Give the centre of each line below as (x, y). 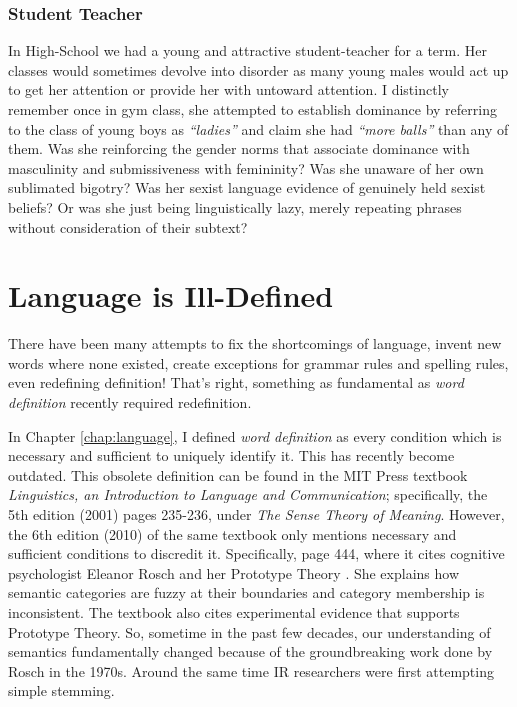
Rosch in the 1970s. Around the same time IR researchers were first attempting (251, 670)
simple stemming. (61, 690)
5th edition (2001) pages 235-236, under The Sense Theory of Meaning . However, (256, 514)
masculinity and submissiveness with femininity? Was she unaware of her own (246, 167)
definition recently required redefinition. (130, 402)
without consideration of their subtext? (128, 226)
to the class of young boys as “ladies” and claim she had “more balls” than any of (258, 128)
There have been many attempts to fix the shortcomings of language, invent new (255, 343)
